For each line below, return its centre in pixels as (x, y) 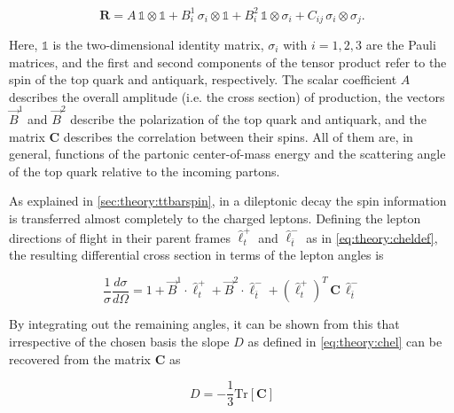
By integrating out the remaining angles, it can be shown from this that (204, 324)
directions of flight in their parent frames (120, 237)
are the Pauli (401, 44)
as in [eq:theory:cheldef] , (372, 237)
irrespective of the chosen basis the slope (119, 341)
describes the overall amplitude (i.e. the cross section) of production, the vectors (227, 96)
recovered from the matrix (80, 358)
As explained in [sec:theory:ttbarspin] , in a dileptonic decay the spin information (228, 201)
